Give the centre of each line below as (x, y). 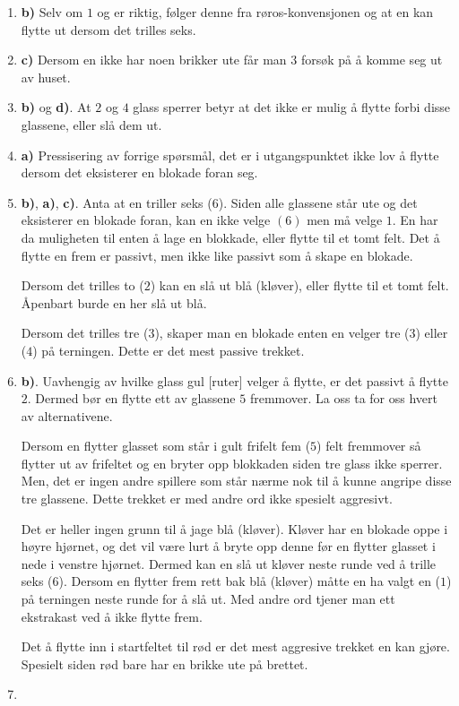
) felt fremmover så (369, 446)
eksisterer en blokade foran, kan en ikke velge (146, 220)
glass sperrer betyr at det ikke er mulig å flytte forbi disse (292, 107)
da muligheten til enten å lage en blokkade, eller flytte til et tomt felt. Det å (230, 237)
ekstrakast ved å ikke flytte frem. (112, 616)
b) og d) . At (56, 107)
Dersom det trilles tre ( (85, 333)
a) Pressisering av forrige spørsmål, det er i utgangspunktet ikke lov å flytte (230, 155)
